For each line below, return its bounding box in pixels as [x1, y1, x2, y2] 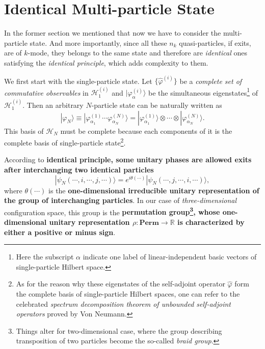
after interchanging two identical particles [4, 164, 154, 175]
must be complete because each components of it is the [60, 125, 232, 136]
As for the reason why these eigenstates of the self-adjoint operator [16, 278, 225, 289]
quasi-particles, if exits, [179, 37, 251, 48]
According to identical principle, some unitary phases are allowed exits [4, 154, 252, 165]
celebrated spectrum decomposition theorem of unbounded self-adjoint [16, 298, 231, 309]
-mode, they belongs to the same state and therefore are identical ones [28, 47, 247, 58]
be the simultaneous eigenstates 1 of [148, 85, 258, 98]
